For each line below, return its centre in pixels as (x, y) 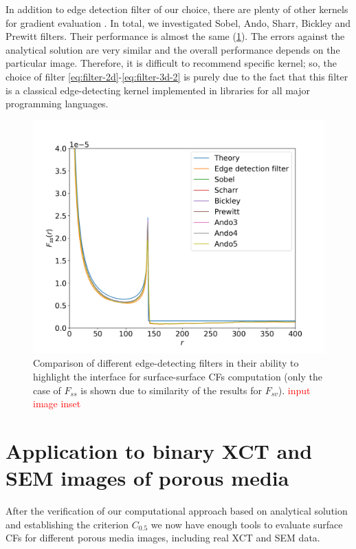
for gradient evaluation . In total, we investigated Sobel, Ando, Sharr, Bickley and (178, 22)
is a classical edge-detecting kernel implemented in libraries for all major (158, 90)
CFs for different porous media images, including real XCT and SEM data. (163, 538)
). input (294, 390)
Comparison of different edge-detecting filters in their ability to (166, 363)
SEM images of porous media (147, 478)
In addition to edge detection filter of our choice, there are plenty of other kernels (177, 9)
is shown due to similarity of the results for (171, 390)
